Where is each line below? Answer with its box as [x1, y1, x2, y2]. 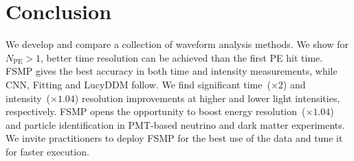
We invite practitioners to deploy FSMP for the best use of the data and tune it [5, 131, 343, 145]
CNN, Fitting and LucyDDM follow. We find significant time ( [5, 77, 271, 91]
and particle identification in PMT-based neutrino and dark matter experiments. [5, 117, 345, 132]
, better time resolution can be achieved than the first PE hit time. [41, 50, 323, 64]
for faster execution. [5, 144, 89, 158]
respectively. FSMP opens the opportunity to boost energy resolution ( [5, 104, 306, 119]
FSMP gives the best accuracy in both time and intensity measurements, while [5, 64, 338, 78]
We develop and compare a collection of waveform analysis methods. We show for [5, 37, 349, 51]
